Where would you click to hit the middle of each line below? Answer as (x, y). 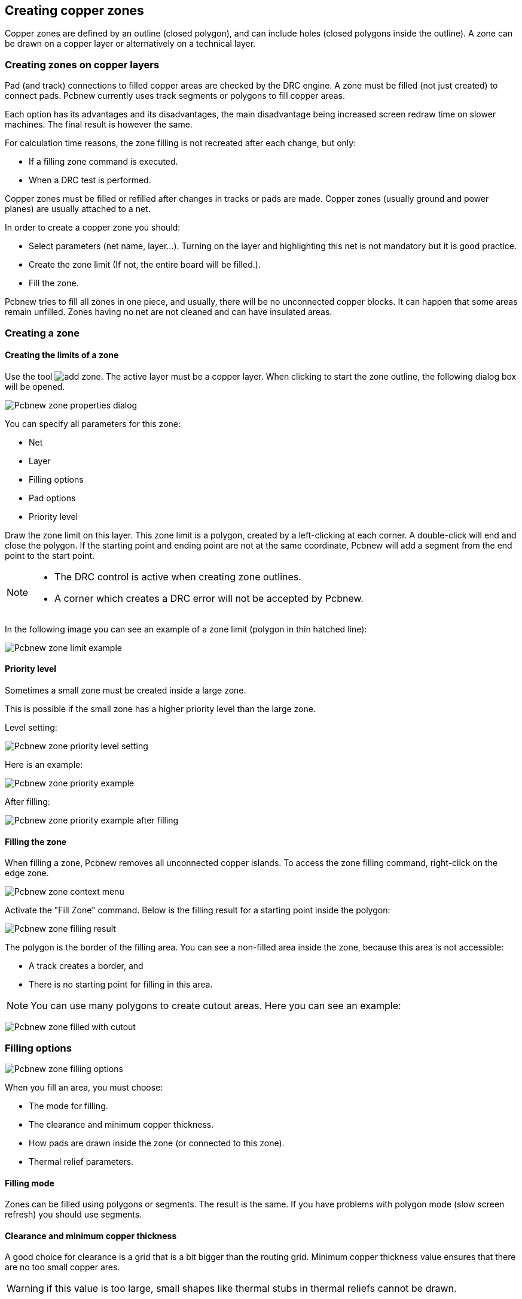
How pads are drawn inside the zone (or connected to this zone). (157, 1143)
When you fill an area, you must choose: (84, 1087)
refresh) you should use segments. (74, 1215)
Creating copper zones (74, 10)
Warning (25, 1289)
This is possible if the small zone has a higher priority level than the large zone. (160, 708)
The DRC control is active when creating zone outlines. (178, 576)
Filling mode (30, 1183)
